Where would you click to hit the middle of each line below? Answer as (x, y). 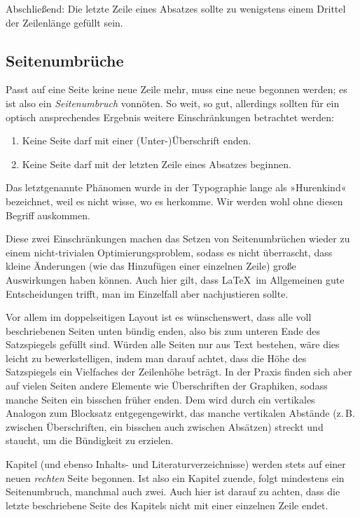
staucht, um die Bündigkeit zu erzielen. (90, 440)
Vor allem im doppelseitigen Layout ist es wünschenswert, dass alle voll (159, 317)
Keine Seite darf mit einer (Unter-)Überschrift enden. (137, 140)
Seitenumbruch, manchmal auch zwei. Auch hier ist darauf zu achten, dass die (173, 491)
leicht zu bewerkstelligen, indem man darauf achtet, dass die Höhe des (156, 358)
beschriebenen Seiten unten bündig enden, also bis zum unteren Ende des (163, 330)
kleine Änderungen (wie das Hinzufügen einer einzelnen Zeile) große (151, 266)
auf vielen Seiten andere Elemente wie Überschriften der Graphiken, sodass (167, 386)
